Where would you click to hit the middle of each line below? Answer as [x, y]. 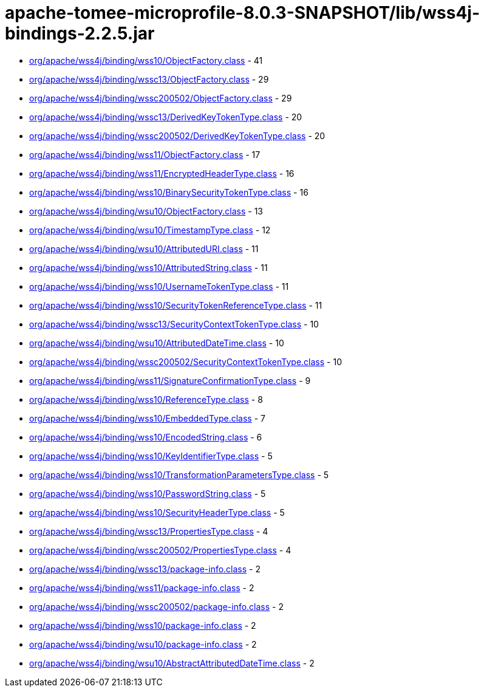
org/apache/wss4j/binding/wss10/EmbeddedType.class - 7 [147, 418]
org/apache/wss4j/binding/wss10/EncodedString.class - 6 [146, 437]
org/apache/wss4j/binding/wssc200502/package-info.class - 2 [157, 606]
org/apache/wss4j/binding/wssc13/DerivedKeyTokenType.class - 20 [166, 117]
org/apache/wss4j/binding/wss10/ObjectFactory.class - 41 [146, 60]
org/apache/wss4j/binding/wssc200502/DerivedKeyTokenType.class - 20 [177, 135]
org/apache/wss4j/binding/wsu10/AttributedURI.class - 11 [144, 248]
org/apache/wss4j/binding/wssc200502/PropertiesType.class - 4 [160, 550]
